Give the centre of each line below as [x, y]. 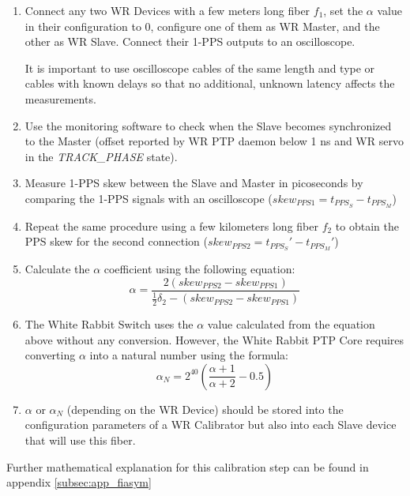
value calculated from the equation [291, 324]
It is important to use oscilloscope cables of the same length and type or [200, 68]
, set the [343, 10]
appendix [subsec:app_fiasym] [79, 482]
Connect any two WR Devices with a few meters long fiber [167, 10]
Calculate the [57, 269]
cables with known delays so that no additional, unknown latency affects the [210, 83]
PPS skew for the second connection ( [116, 241]
